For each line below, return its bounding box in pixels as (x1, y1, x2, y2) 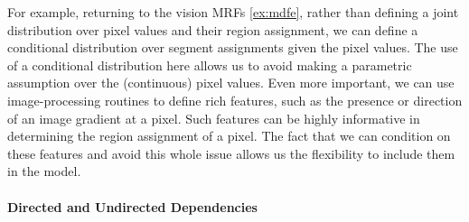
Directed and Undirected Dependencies (7, 197, 258, 216)
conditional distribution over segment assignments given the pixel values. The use (7, 38, 458, 57)
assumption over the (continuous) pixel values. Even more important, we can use (7, 73, 455, 92)
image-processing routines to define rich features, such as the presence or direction (7, 90, 463, 109)
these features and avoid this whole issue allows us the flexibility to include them (7, 143, 455, 162)
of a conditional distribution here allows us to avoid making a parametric (7, 55, 412, 74)
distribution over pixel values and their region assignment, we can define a (7, 20, 418, 39)
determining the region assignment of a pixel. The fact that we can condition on (7, 126, 451, 145)
